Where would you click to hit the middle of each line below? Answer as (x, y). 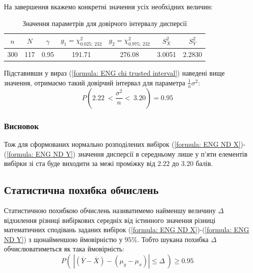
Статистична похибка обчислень (81, 190)
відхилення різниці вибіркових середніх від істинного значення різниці (110, 220)
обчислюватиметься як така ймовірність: (64, 249)
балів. (204, 163)
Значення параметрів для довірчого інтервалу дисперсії (105, 23)
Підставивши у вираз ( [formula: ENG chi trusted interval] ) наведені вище (114, 73)
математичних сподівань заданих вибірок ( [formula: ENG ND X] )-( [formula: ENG (126, 230)
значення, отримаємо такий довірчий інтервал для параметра (95, 82)
